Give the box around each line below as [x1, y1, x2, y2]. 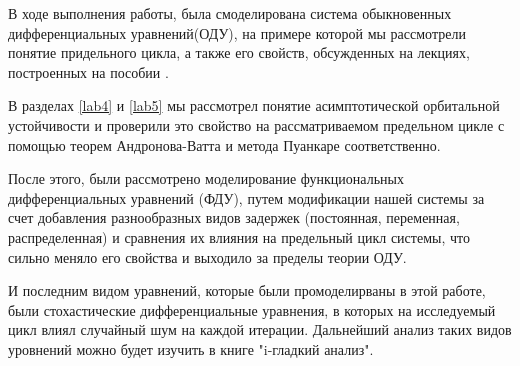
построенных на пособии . [8, 61, 169, 82]
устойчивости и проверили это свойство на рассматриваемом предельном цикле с [8, 114, 505, 135]
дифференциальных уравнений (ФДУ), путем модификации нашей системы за [8, 187, 485, 208]
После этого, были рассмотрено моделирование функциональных [8, 168, 404, 189]
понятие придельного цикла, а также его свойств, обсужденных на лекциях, [8, 42, 470, 63]
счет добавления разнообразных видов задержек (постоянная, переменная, [8, 207, 460, 228]
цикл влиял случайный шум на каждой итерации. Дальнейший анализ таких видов [8, 319, 512, 340]
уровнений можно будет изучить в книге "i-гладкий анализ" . [8, 338, 374, 359]
